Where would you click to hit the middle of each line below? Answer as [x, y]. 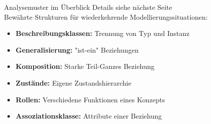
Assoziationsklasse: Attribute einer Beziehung [89, 116]
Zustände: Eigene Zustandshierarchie [73, 82]
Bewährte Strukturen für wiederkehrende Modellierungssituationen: [106, 16]
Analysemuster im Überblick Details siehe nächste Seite [88, 7]
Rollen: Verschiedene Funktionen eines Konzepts [90, 99]
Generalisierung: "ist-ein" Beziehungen [77, 49]
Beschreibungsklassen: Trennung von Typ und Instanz [103, 33]
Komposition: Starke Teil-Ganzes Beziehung [85, 66]
